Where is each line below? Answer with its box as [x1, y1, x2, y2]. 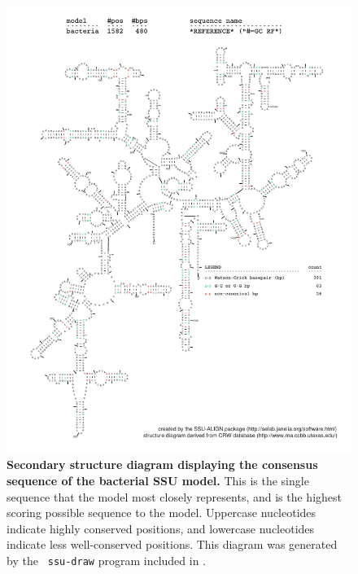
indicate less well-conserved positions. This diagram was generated [7, 536, 338, 553]
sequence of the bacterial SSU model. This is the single [7, 472, 309, 489]
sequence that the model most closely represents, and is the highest [7, 488, 343, 505]
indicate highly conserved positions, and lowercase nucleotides [7, 519, 315, 537]
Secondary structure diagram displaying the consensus [7, 456, 318, 473]
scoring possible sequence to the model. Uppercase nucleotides [7, 504, 317, 521]
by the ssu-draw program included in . [7, 552, 206, 569]
